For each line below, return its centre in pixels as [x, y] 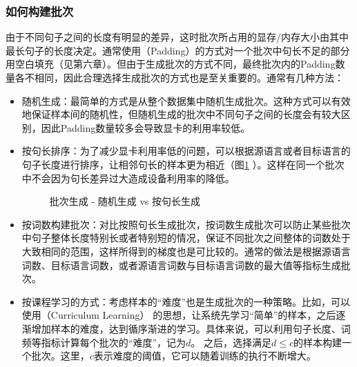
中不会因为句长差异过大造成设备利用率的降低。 [128, 178]
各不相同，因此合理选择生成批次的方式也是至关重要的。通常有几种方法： [179, 77]
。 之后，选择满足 [231, 342]
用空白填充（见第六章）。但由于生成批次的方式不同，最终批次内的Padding [171, 64]
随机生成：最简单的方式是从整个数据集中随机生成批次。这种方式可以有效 [186, 100]
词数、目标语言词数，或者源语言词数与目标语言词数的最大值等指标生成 [181, 265]
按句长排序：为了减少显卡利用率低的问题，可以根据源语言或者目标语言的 [186, 151]
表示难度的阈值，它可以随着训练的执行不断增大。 [205, 356]
